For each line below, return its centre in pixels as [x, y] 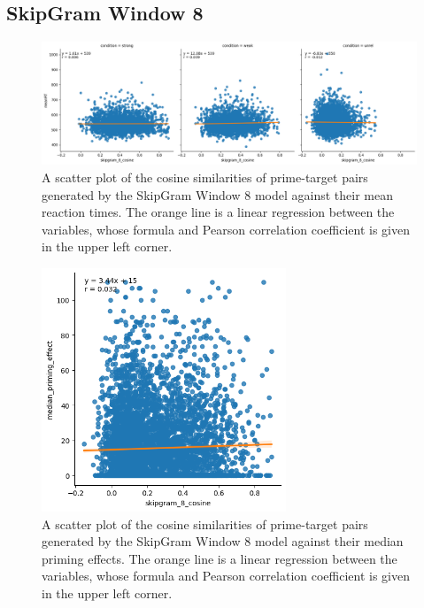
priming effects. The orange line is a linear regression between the [220, 558]
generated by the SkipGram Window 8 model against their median [223, 541]
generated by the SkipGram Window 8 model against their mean [217, 194]
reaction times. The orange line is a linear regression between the [218, 212]
